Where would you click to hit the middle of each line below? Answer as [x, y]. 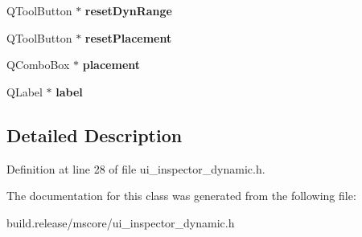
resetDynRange [128, 10]
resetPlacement [128, 37]
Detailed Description [95, 135]
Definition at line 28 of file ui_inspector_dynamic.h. [136, 168]
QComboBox [38, 65]
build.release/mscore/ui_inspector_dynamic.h [121, 222]
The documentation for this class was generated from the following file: [181, 196]
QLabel [25, 91]
